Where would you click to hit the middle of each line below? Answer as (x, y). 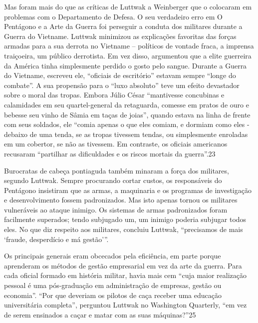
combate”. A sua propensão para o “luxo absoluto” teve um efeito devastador (122, 85)
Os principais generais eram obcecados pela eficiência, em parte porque (113, 256)
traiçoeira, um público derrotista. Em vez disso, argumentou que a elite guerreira (128, 55)
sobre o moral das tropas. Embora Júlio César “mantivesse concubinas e (114, 95)
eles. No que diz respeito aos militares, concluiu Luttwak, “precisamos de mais (124, 229)
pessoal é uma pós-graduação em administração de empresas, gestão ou (113, 285)
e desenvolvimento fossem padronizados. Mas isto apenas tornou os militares (121, 200)
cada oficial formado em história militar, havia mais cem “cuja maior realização (126, 275)
